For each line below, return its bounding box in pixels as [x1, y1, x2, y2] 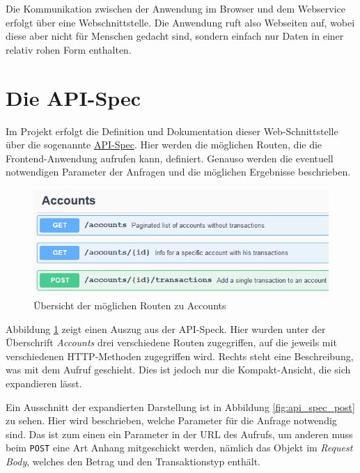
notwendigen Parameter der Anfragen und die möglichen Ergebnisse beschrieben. [6, 164, 351, 179]
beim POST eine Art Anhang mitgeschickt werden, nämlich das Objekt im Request [6, 440, 353, 455]
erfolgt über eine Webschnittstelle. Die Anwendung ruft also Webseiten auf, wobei [6, 15, 355, 29]
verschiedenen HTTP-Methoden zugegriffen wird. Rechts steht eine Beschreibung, [6, 348, 354, 363]
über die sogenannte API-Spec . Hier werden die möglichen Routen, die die [6, 137, 322, 152]
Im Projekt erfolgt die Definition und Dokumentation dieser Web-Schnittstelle [6, 123, 338, 138]
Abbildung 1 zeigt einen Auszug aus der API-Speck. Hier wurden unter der [6, 321, 326, 336]
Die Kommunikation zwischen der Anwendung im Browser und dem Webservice [6, 1, 346, 15]
